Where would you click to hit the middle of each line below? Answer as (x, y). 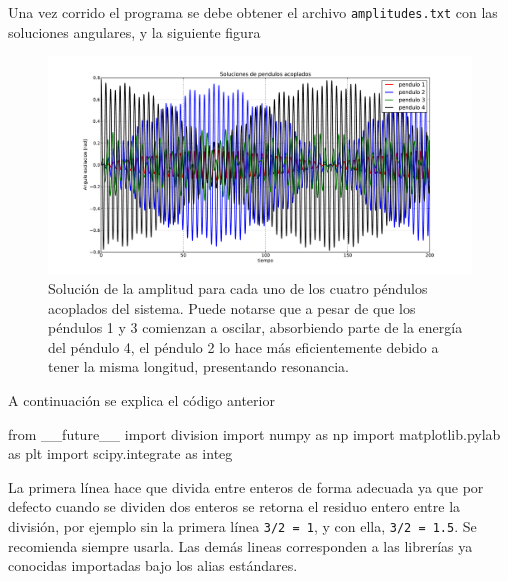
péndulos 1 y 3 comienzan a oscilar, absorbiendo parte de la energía (255, 327)
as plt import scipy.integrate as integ (120, 453)
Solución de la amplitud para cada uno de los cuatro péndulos (238, 288)
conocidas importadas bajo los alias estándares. (153, 565)
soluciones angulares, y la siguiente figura (134, 31)
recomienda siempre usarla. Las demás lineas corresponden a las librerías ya (240, 545)
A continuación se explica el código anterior (141, 400)
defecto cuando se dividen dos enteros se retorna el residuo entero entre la (234, 506)
